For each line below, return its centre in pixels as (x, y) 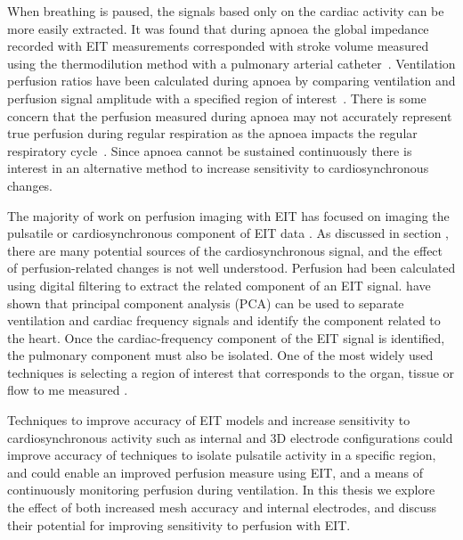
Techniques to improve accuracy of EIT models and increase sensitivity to (209, 420)
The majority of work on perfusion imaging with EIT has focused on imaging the (228, 215)
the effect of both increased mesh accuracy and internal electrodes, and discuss (222, 507)
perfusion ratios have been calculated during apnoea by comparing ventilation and (231, 81)
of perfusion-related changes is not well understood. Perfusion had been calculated (231, 268)
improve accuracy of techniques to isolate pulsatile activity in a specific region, (222, 455)
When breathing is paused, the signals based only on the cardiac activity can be (226, 11)
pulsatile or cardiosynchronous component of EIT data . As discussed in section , (228, 233)
